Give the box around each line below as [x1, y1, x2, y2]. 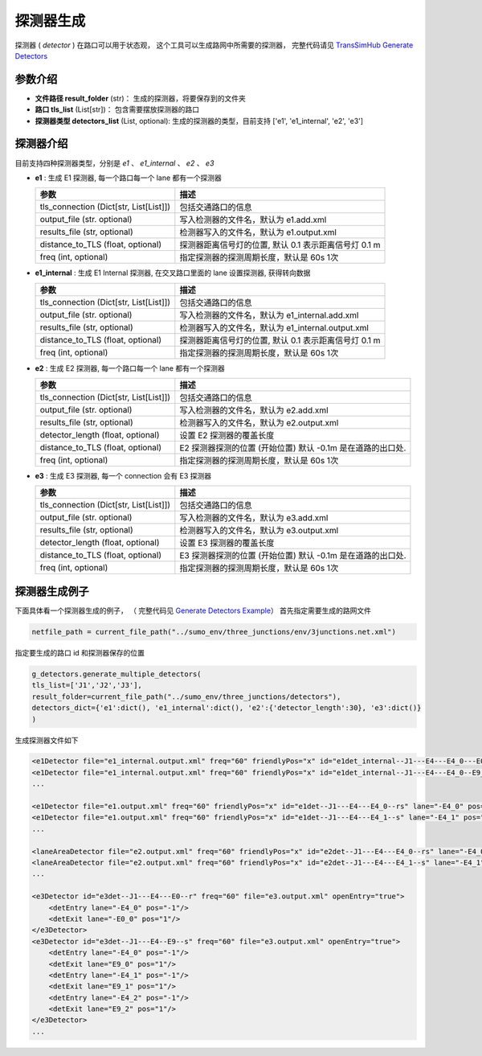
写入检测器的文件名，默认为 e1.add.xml [179, 214, 327, 225]
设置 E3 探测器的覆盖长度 [179, 537, 275, 549]
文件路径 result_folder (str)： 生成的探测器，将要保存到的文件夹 [35, 93, 247, 103]
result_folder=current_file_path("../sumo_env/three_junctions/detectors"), [31, 692, 341, 701]
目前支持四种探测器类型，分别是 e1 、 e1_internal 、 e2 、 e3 [14, 158, 214, 168]
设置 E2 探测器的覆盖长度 [179, 430, 275, 442]
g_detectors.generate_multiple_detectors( [31, 669, 202, 679]
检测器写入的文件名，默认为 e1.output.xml [179, 227, 337, 238]
